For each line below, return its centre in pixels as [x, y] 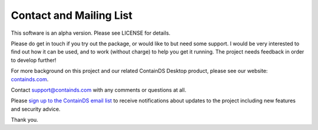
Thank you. [24, 120]
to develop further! [34, 60]
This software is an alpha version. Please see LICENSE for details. [91, 33]
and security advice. [36, 109]
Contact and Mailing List [72, 15]
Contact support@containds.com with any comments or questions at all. [99, 90]
